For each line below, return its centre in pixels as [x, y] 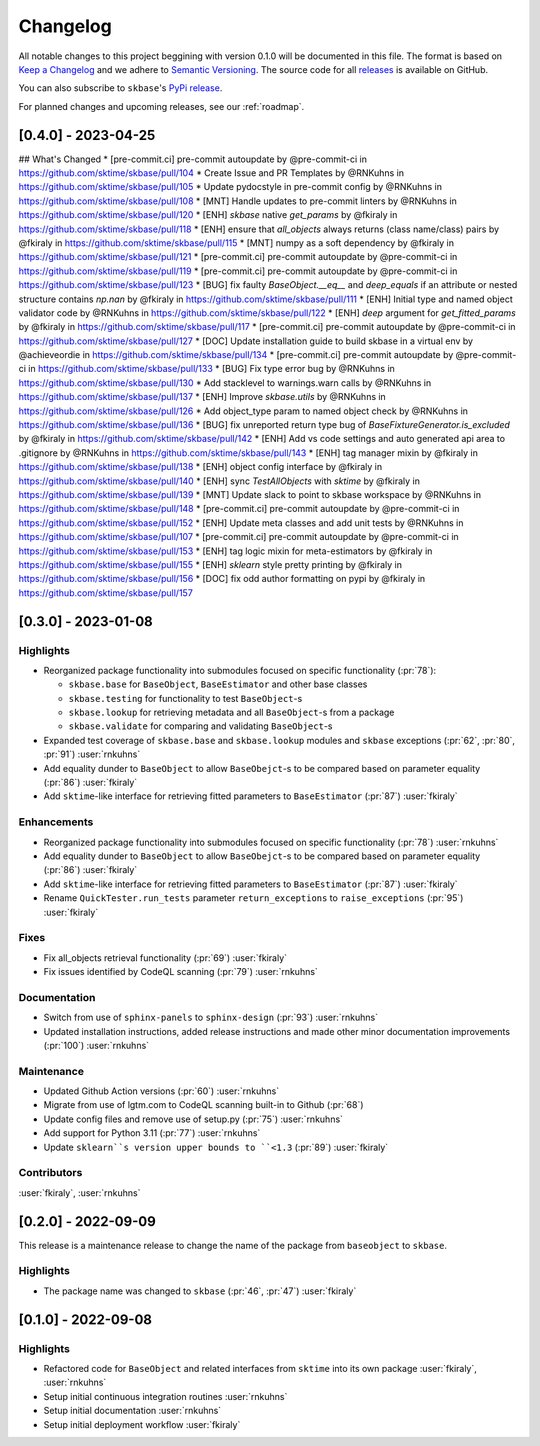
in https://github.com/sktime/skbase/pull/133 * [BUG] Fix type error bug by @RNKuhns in [211, 369]
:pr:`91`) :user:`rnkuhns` [92, 754]
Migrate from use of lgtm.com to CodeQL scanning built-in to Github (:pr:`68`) [203, 1105]
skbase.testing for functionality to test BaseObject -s [185, 698]
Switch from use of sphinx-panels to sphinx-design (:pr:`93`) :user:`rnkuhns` [211, 1017]
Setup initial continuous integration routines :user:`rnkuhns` [165, 1396]
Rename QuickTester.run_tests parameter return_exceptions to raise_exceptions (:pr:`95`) [253, 898]
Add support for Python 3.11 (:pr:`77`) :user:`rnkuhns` [152, 1133]
